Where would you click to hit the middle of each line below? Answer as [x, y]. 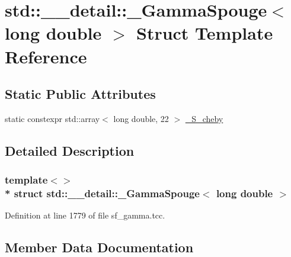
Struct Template [204, 33]
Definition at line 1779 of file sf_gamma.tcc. [85, 215]
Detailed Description [70, 150]
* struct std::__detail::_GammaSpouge [102, 193]
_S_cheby [204, 118]
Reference [46, 56]
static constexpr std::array [52, 118]
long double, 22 [141, 118]
